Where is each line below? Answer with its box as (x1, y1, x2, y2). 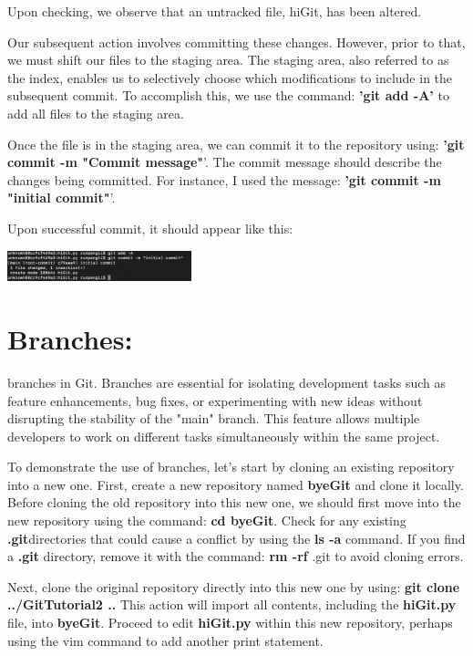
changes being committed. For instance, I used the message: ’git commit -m (7, 170, 441, 189)
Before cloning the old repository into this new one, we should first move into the (7, 493, 461, 512)
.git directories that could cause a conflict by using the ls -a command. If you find (7, 528, 466, 547)
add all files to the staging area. (7, 103, 184, 122)
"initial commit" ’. (7, 188, 116, 207)
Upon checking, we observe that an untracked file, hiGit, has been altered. (7, 2, 422, 20)
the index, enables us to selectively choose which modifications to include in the (7, 68, 453, 87)
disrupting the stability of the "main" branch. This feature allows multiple (7, 409, 420, 428)
